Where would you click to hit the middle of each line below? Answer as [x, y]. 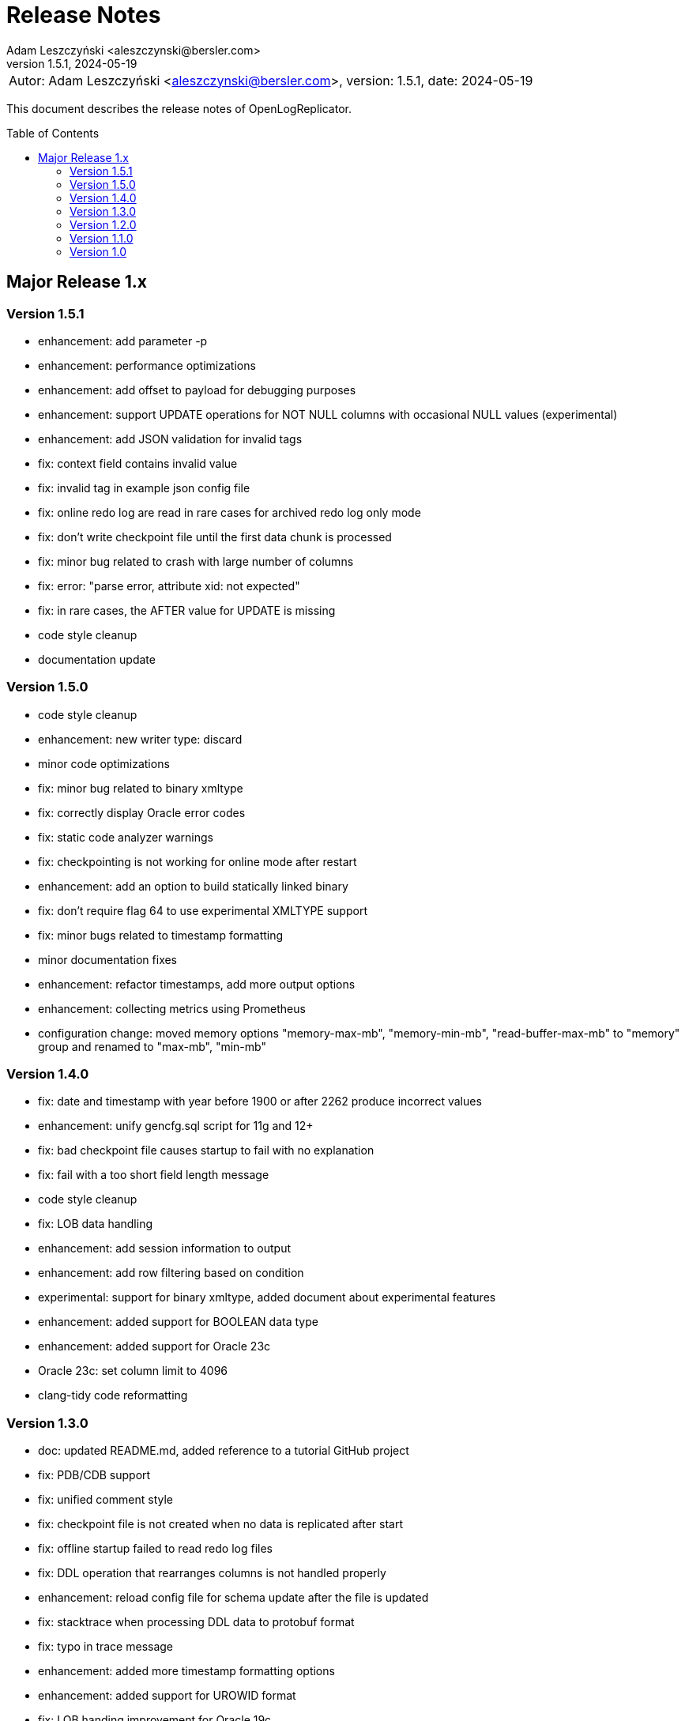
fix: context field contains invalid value [138, 463]
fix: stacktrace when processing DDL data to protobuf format [196, 1622]
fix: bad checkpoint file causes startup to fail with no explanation [206, 1150]
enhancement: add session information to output [164, 1248]
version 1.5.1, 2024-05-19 [72, 63]
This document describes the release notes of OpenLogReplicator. [179, 108]
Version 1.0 [98, 251]
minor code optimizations [104, 763]
